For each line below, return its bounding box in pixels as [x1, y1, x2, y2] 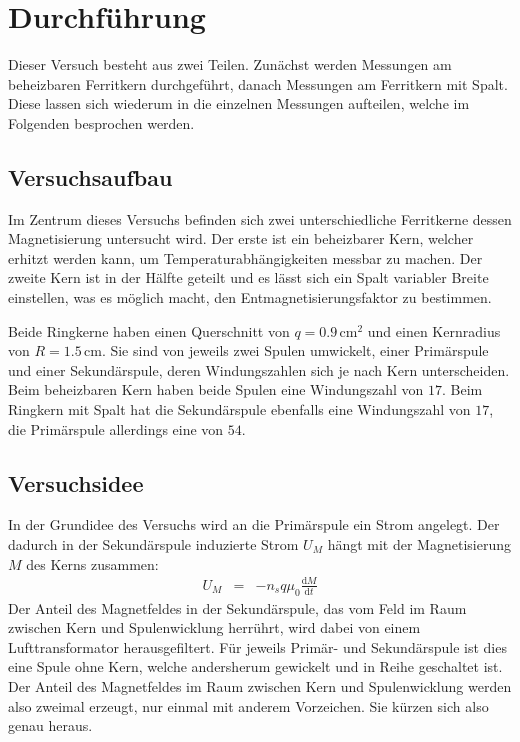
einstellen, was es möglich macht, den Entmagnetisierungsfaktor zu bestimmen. [8, 287, 492, 308]
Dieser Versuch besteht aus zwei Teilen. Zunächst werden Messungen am [8, 54, 452, 75]
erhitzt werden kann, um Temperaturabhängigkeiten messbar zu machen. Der [8, 247, 483, 268]
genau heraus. [8, 715, 93, 736]
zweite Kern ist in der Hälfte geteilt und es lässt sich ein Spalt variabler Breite [8, 267, 489, 288]
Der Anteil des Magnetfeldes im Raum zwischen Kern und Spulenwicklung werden [8, 675, 512, 696]
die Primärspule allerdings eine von [8, 418, 224, 439]
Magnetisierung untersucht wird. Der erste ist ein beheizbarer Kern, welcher [8, 228, 474, 249]
